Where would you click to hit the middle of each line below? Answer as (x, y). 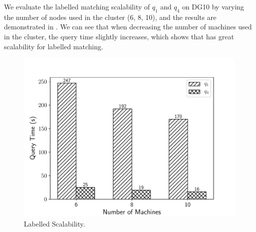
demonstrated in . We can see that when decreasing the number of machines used (128, 27)
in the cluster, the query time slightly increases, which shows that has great (119, 36)
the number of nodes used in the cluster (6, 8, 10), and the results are (110, 17)
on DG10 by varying (213, 6)
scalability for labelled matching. (54, 46)
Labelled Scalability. (55, 223)
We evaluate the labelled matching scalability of (77, 6)
